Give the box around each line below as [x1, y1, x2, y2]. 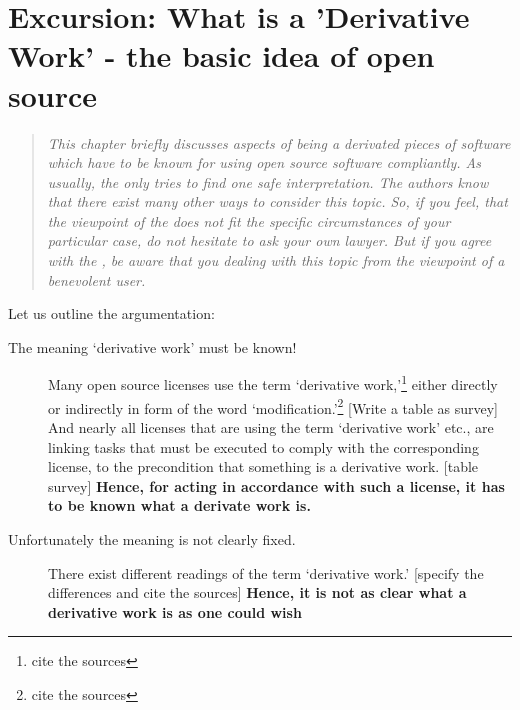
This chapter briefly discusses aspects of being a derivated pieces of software [47, 132, 511, 153]
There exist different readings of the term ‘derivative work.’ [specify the [48, 562, 484, 583]
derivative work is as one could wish [48, 601, 302, 622]
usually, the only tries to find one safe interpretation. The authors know [47, 171, 489, 192]
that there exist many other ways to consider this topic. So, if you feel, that [47, 191, 508, 212]
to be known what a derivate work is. [48, 495, 311, 516]
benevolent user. [47, 269, 146, 290]
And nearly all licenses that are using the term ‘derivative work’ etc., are [48, 416, 494, 437]
